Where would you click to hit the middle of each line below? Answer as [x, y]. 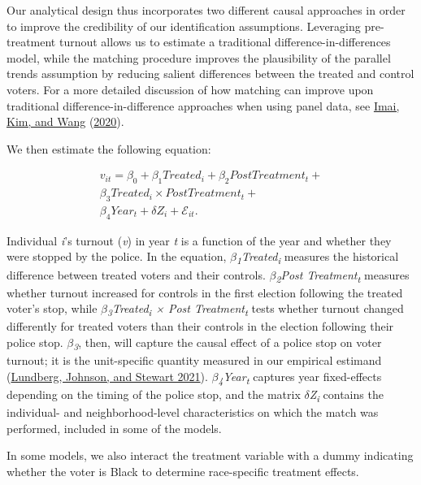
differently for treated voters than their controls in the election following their [200, 326]
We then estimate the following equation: [109, 148]
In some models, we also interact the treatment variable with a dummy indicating [210, 455]
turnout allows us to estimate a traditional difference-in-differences [225, 42]
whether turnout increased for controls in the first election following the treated [205, 292]
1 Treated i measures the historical [318, 258]
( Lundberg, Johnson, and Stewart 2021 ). [107, 376]
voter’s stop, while [52, 308]
